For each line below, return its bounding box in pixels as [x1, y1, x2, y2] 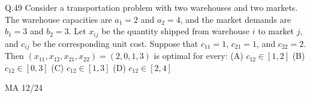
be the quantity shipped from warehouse [101, 25, 249, 37]
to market [258, 25, 294, 37]
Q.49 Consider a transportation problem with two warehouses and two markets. [5, 1, 298, 13]
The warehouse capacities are [5, 13, 112, 25]
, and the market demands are [180, 13, 291, 25]
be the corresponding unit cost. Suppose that [32, 37, 198, 49]
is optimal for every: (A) [154, 49, 243, 62]
